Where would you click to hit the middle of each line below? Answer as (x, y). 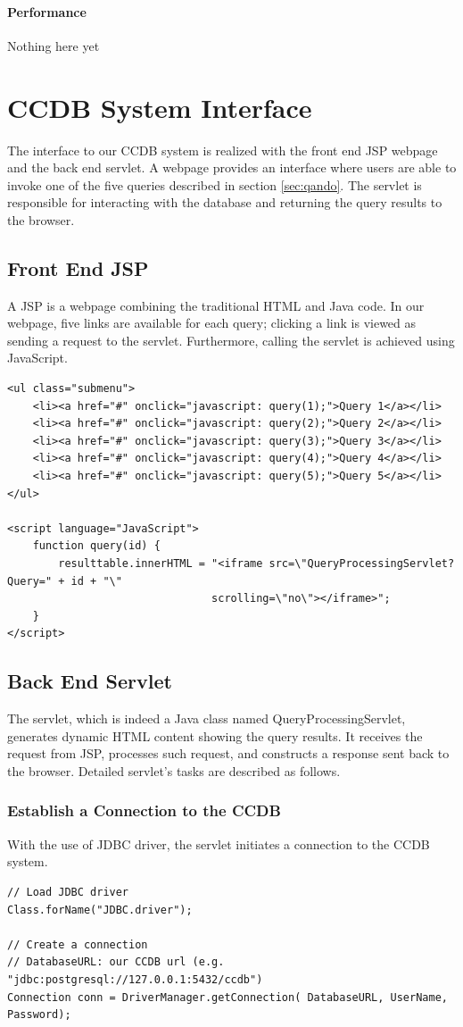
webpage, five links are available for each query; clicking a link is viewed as (212, 323)
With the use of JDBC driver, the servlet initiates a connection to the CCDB (219, 843)
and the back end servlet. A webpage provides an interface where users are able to (232, 167)
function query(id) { (96, 546)
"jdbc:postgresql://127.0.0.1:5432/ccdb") (135, 979)
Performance (47, 11)
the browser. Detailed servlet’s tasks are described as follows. (174, 770)
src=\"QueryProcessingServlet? (362, 564)
